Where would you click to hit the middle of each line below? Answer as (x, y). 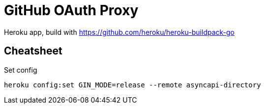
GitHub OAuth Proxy (71, 10)
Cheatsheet (33, 51)
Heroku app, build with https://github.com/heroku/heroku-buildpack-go (119, 32)
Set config (21, 70)
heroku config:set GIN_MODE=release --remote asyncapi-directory (132, 85)
